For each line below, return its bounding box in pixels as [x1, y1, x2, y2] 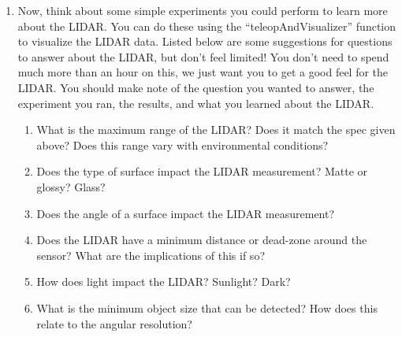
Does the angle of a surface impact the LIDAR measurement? [36, 205, 335, 221]
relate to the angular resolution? [36, 315, 192, 331]
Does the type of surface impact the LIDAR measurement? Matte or [36, 163, 368, 180]
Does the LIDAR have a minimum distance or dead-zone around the [36, 231, 367, 248]
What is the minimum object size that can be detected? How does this [36, 299, 378, 316]
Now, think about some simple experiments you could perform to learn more [17, 2, 388, 18]
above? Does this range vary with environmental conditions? [36, 136, 329, 153]
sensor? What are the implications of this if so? [36, 246, 265, 263]
